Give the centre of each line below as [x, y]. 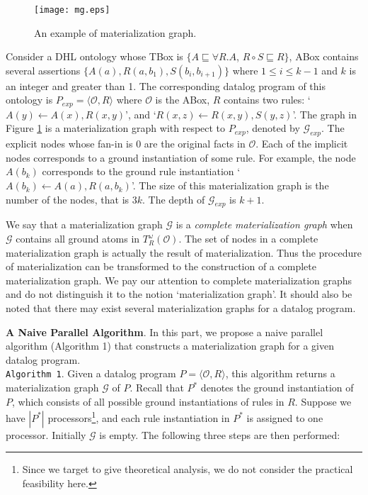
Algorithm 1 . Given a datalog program [91, 373]
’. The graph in [325, 114]
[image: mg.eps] [72, 10]
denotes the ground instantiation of [277, 388]
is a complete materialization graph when [264, 224]
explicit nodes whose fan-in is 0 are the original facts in [126, 144]
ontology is [29, 100]
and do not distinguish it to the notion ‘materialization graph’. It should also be [179, 294]
